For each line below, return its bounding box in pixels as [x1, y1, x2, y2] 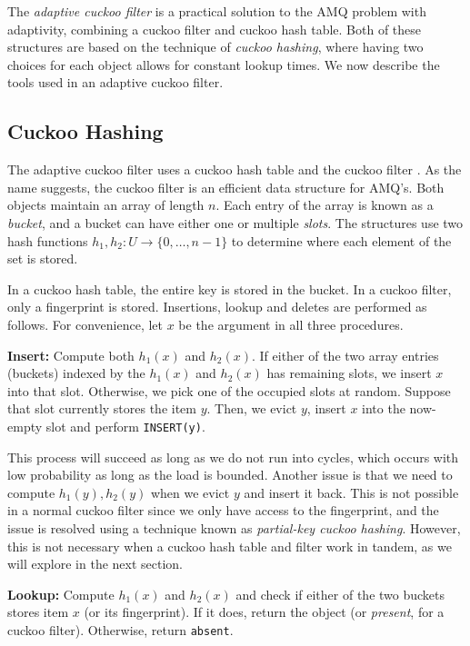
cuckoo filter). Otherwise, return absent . [7, 620, 234, 639]
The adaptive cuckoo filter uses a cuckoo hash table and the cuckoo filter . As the [7, 160, 462, 179]
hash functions [7, 231, 88, 250]
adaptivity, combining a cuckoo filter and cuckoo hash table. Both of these [7, 19, 422, 38]
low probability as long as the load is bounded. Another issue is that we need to [7, 465, 453, 484]
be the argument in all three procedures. [178, 314, 404, 333]
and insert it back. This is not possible [244, 482, 459, 502]
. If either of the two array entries [251, 345, 439, 364]
